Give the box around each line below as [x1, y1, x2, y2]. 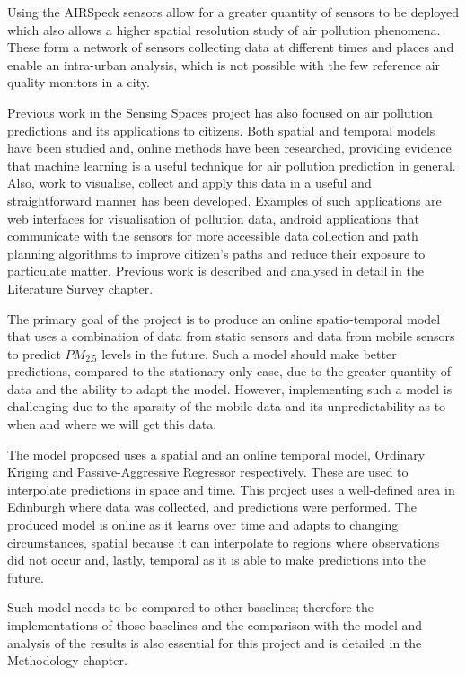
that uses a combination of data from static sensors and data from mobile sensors [7, 327, 455, 346]
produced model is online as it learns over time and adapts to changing [7, 515, 399, 534]
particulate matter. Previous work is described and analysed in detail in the [7, 261, 424, 280]
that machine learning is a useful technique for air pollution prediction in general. [7, 155, 456, 174]
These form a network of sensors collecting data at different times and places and [7, 38, 454, 57]
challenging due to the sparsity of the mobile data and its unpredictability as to [7, 397, 446, 416]
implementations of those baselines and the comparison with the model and [7, 616, 423, 634]
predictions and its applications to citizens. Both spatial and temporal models [7, 120, 435, 139]
